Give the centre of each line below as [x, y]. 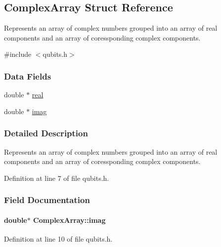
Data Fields [28, 76]
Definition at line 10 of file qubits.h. [58, 239]
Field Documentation [47, 200]
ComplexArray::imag [69, 220]
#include [18, 54]
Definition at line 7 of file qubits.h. [57, 178]
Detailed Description [46, 133]
